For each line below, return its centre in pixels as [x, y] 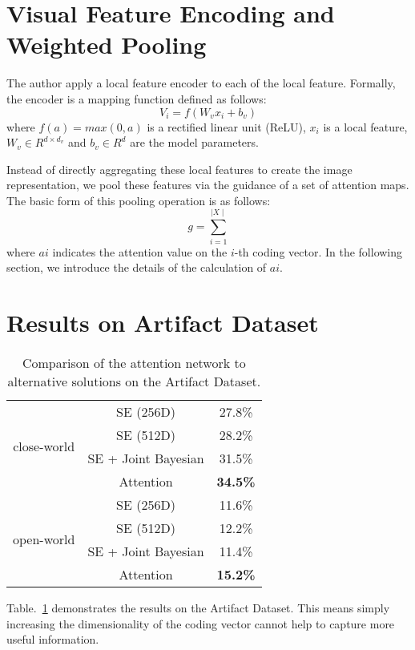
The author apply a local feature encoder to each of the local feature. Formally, [201, 83]
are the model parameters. [194, 142]
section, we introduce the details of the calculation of [137, 267]
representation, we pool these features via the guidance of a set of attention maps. [208, 185]
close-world [44, 446]
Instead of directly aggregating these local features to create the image [179, 169]
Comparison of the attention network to [134, 362]
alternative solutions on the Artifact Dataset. [134, 381]
